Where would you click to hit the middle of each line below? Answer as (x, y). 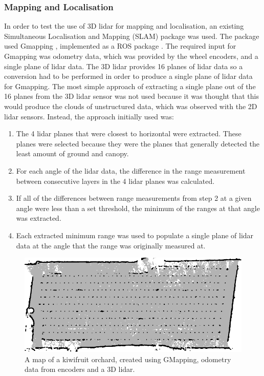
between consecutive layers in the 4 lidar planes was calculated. (115, 181)
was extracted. (39, 218)
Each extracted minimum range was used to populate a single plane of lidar (135, 235)
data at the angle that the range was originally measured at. (111, 245)
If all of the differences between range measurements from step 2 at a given (134, 198)
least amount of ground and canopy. (72, 153)
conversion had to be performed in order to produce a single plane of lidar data (128, 76)
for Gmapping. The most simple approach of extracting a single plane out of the (130, 86)
